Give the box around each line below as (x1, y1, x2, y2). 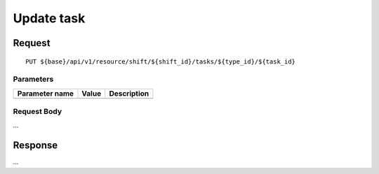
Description (109, 88, 149, 98)
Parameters (13, 74, 54, 84)
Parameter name (17, 88, 74, 98)
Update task (13, 10, 86, 26)
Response (13, 140, 58, 152)
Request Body (13, 107, 62, 117)
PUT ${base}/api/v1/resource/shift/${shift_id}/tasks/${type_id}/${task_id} (25, 57, 296, 66)
